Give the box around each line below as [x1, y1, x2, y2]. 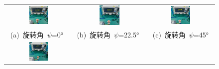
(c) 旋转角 [152, 29, 186, 39]
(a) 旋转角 [10, 29, 44, 39]
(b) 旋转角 [77, 29, 111, 39]
